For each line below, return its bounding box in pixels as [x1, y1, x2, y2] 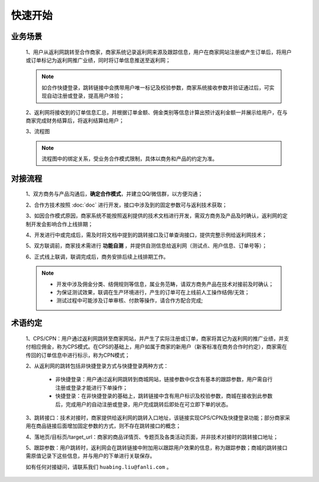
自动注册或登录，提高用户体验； [46, 92, 125, 99]
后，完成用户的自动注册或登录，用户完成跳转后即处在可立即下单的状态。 [55, 400, 232, 408]
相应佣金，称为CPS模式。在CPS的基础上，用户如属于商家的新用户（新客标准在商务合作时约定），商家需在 [30, 343, 288, 351]
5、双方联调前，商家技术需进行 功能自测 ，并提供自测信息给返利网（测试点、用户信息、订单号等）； [25, 242, 268, 249]
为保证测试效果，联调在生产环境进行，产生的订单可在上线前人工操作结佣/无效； [56, 289, 250, 295]
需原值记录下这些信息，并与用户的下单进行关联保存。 [25, 452, 155, 459]
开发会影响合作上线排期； [30, 220, 93, 227]
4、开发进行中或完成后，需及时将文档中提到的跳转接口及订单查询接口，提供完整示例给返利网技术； [25, 232, 268, 239]
